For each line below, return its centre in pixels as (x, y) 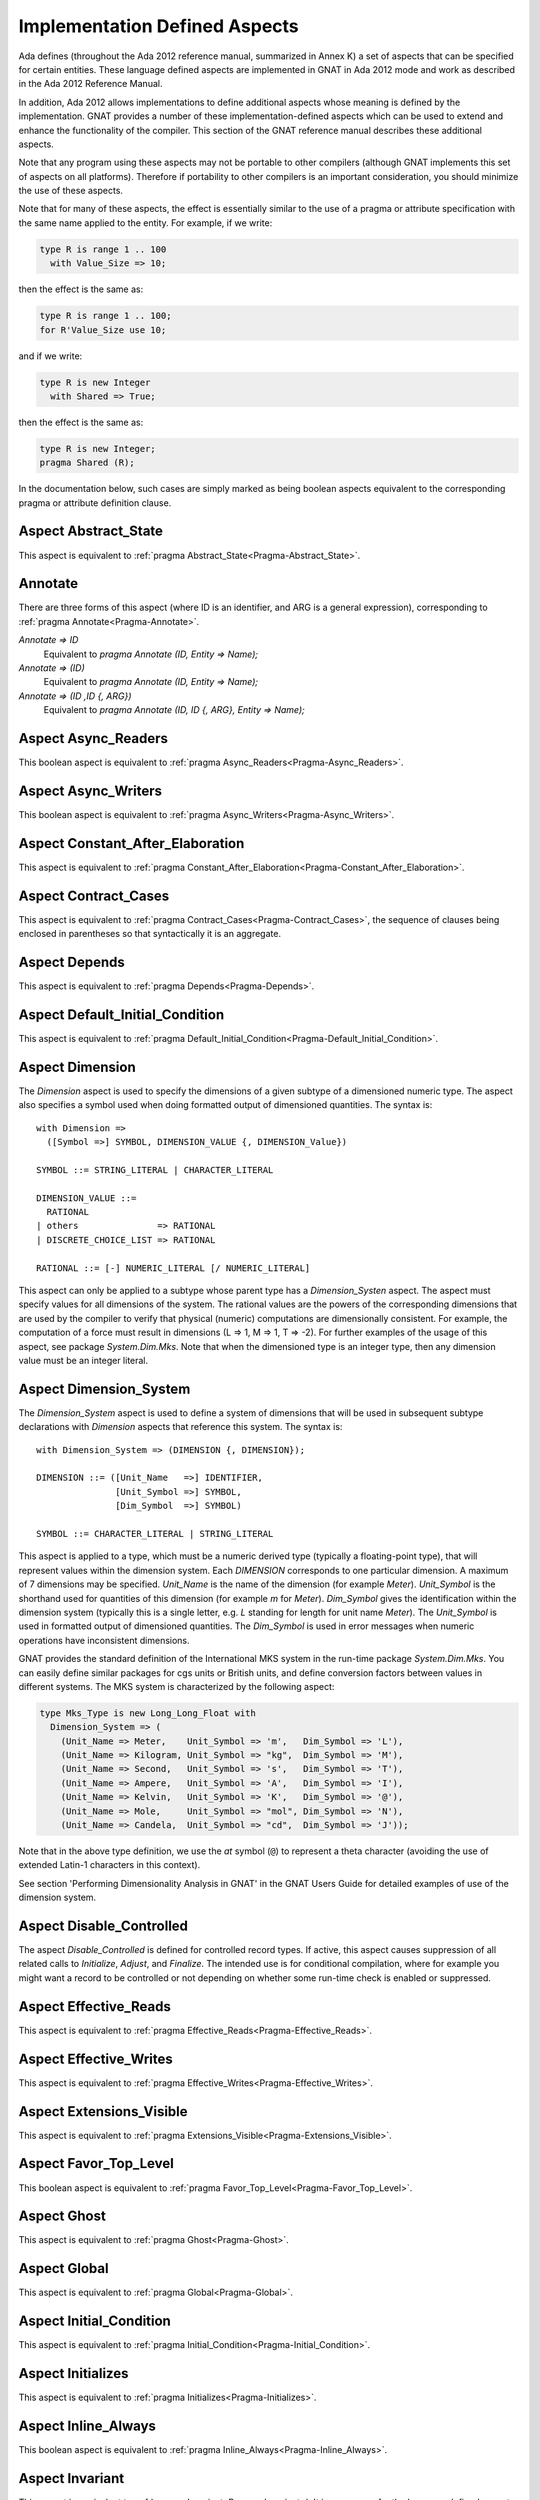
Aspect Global (63, 2268)
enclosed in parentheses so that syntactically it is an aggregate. (150, 934)
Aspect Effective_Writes (96, 2058)
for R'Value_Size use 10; (103, 329)
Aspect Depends (71, 962)
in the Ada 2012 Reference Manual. (90, 84)
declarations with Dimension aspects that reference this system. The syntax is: (180, 1427)
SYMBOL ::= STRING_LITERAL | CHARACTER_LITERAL (155, 1169)
